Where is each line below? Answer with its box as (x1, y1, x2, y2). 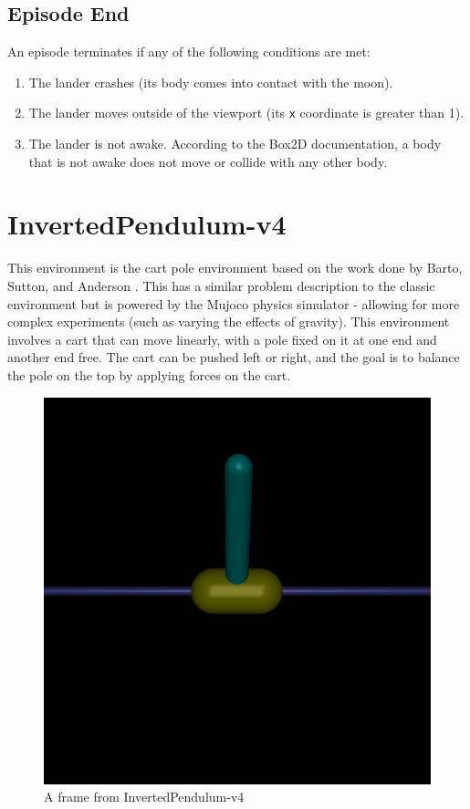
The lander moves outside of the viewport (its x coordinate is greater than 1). (28, 103, 465, 122)
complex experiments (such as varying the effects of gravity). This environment (7, 312, 450, 331)
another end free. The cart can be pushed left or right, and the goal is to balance (7, 347, 460, 367)
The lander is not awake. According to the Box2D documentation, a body (28, 134, 442, 153)
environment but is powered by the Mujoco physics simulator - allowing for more (7, 294, 460, 313)
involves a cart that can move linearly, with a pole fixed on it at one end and (7, 329, 437, 348)
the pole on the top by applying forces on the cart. (7, 365, 291, 384)
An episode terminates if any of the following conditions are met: (7, 42, 371, 61)
